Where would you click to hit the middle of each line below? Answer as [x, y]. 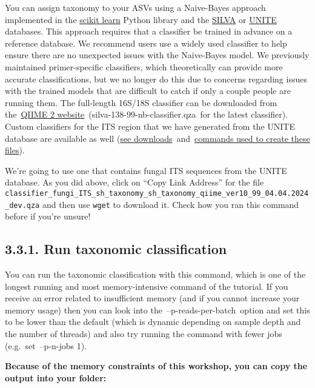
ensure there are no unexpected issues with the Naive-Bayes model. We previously [157, 55]
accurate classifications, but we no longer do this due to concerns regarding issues [156, 79]
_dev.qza [22, 205]
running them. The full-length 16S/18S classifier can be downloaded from [141, 102]
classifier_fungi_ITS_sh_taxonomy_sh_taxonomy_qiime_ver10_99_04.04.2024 [157, 193]
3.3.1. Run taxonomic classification [116, 249]
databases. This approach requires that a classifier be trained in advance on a [149, 31]
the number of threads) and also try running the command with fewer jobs [144, 333]
